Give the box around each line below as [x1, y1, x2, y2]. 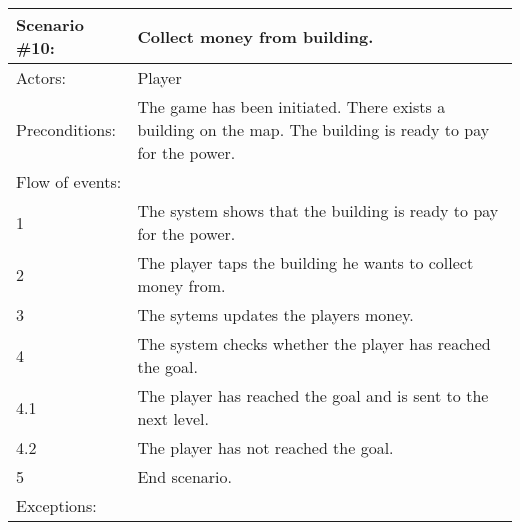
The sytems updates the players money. [137, 303, 414, 326]
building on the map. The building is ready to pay [137, 118, 490, 141]
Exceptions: [16, 494, 97, 517]
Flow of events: [16, 170, 122, 193]
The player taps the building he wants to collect [137, 251, 474, 274]
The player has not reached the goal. [137, 436, 394, 459]
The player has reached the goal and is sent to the [137, 384, 489, 407]
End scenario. [137, 465, 232, 488]
